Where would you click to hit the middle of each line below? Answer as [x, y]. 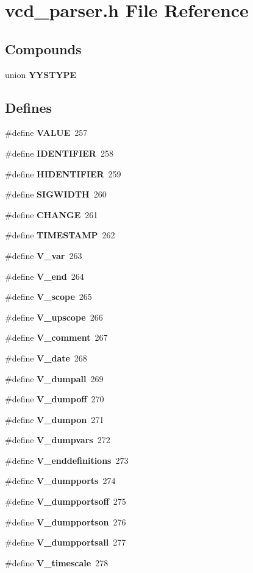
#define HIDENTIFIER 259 [63, 173]
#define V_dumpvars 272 [58, 440]
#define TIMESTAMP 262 [60, 235]
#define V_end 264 [45, 276]
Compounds [43, 48]
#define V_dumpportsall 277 [66, 542]
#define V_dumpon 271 [55, 419]
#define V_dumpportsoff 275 [66, 501]
